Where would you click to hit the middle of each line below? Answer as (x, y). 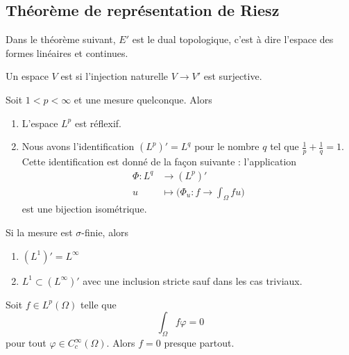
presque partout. (199, 343)
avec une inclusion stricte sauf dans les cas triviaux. (193, 280)
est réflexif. (98, 123)
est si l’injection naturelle (114, 76)
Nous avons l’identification (78, 146)
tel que (284, 146)
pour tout (26, 343)
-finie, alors (105, 232)
